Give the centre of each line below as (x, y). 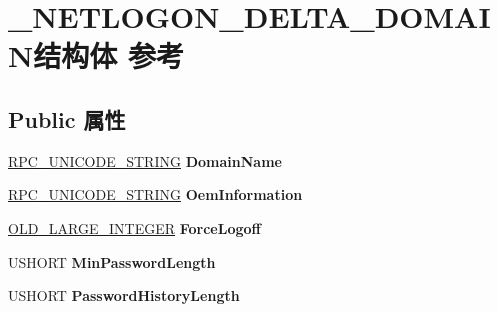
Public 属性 (67, 118)
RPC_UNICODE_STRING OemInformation (155, 194)
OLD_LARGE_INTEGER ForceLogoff (134, 227)
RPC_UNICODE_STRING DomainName (145, 160)
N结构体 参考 (96, 55)
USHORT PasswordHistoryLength (124, 295)
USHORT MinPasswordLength (112, 261)
